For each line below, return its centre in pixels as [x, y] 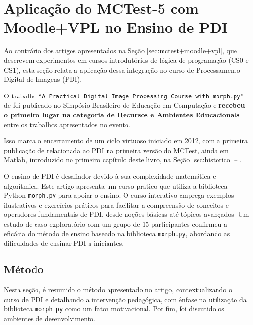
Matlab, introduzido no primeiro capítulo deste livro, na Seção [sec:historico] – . [123, 160]
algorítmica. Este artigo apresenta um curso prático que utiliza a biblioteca [116, 185]
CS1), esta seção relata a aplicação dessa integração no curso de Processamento [122, 69]
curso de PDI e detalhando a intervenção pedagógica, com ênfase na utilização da [125, 299]
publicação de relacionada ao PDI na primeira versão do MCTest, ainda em [116, 150]
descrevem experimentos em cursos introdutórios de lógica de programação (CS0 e [126, 60]
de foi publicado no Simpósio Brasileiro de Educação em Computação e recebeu [125, 105]
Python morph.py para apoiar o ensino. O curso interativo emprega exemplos [119, 195]
